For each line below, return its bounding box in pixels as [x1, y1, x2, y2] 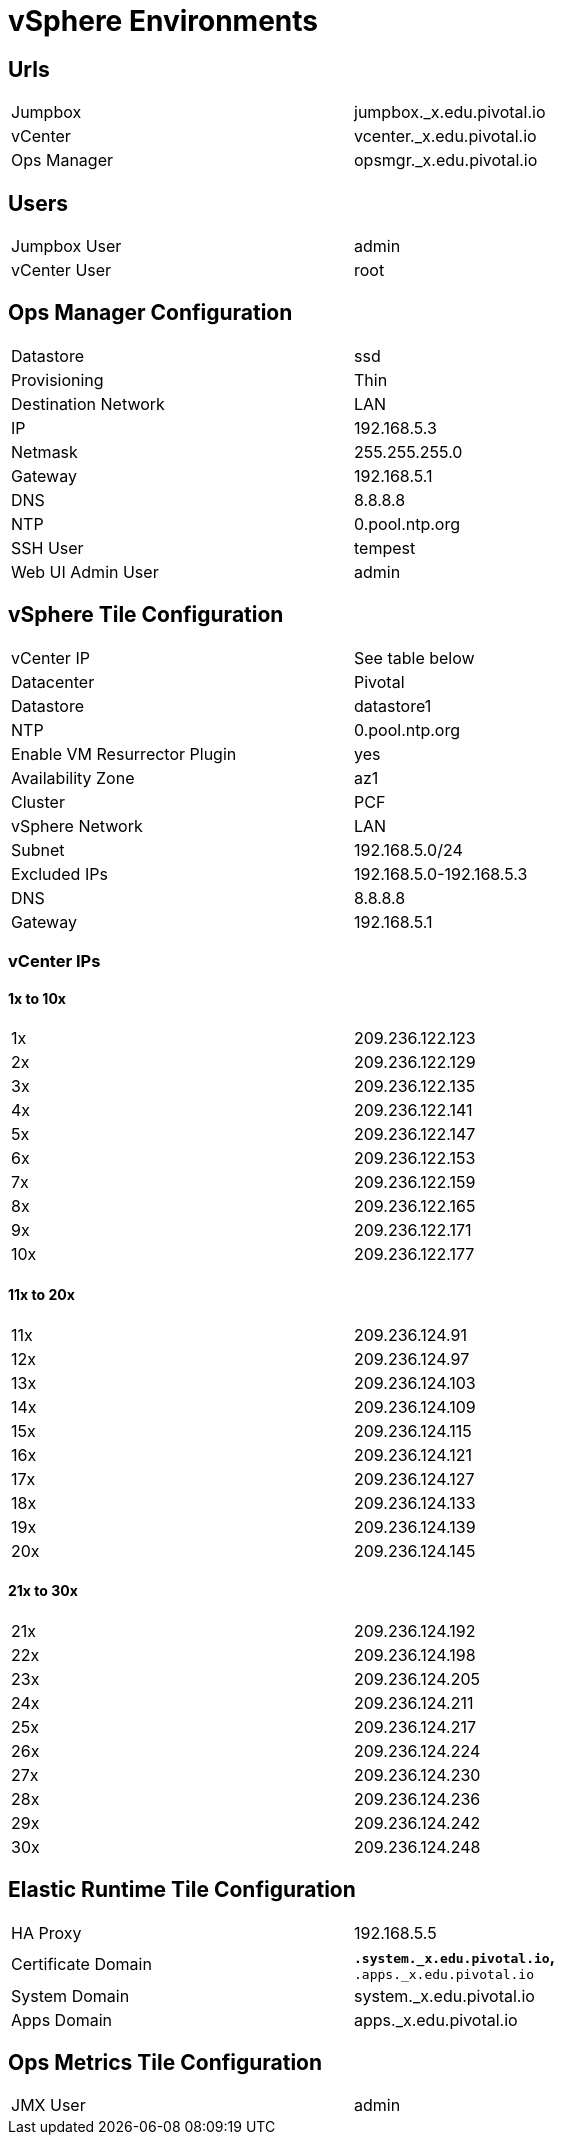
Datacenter [11, 671, 95, 692]
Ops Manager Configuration [8, 300, 293, 326]
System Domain [11, 1985, 130, 2006]
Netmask [11, 441, 78, 462]
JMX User [11, 2095, 86, 2116]
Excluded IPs [11, 863, 108, 884]
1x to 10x [8, 989, 66, 1007]
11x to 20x [8, 1285, 75, 1303]
